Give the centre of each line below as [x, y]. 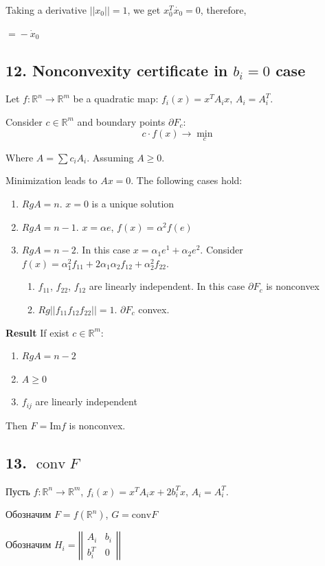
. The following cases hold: [187, 180]
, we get [144, 10]
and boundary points [121, 121]
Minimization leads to [52, 180]
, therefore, [223, 10]
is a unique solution [133, 203]
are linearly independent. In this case [167, 286]
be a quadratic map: [116, 99]
